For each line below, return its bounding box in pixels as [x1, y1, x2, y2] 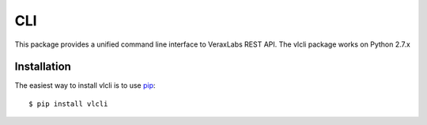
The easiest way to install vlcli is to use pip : [14, 81, 156, 90]
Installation [14, 60, 71, 74]
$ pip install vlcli [28, 99, 108, 108]
